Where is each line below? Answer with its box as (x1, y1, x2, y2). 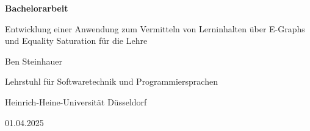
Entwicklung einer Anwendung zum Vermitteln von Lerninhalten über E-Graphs (5, 22, 305, 35)
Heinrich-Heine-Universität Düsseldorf (5, 95, 147, 108)
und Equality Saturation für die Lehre (5, 34, 148, 47)
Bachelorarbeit (5, 2, 68, 14)
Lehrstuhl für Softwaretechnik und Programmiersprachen (5, 75, 218, 88)
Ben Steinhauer (5, 54, 62, 67)
